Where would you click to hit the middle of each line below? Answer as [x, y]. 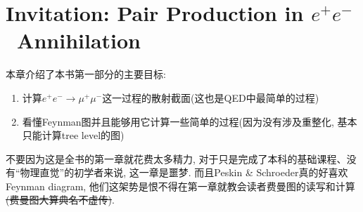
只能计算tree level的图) [73, 135]
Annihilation [79, 40]
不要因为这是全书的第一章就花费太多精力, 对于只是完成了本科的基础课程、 [176, 158]
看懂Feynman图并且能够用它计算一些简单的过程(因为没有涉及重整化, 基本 [190, 121]
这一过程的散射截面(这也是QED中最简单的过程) [211, 97]
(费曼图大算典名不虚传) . [60, 200]
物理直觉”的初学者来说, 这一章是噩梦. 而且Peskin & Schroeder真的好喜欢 [184, 172]
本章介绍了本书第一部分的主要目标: [86, 74]
